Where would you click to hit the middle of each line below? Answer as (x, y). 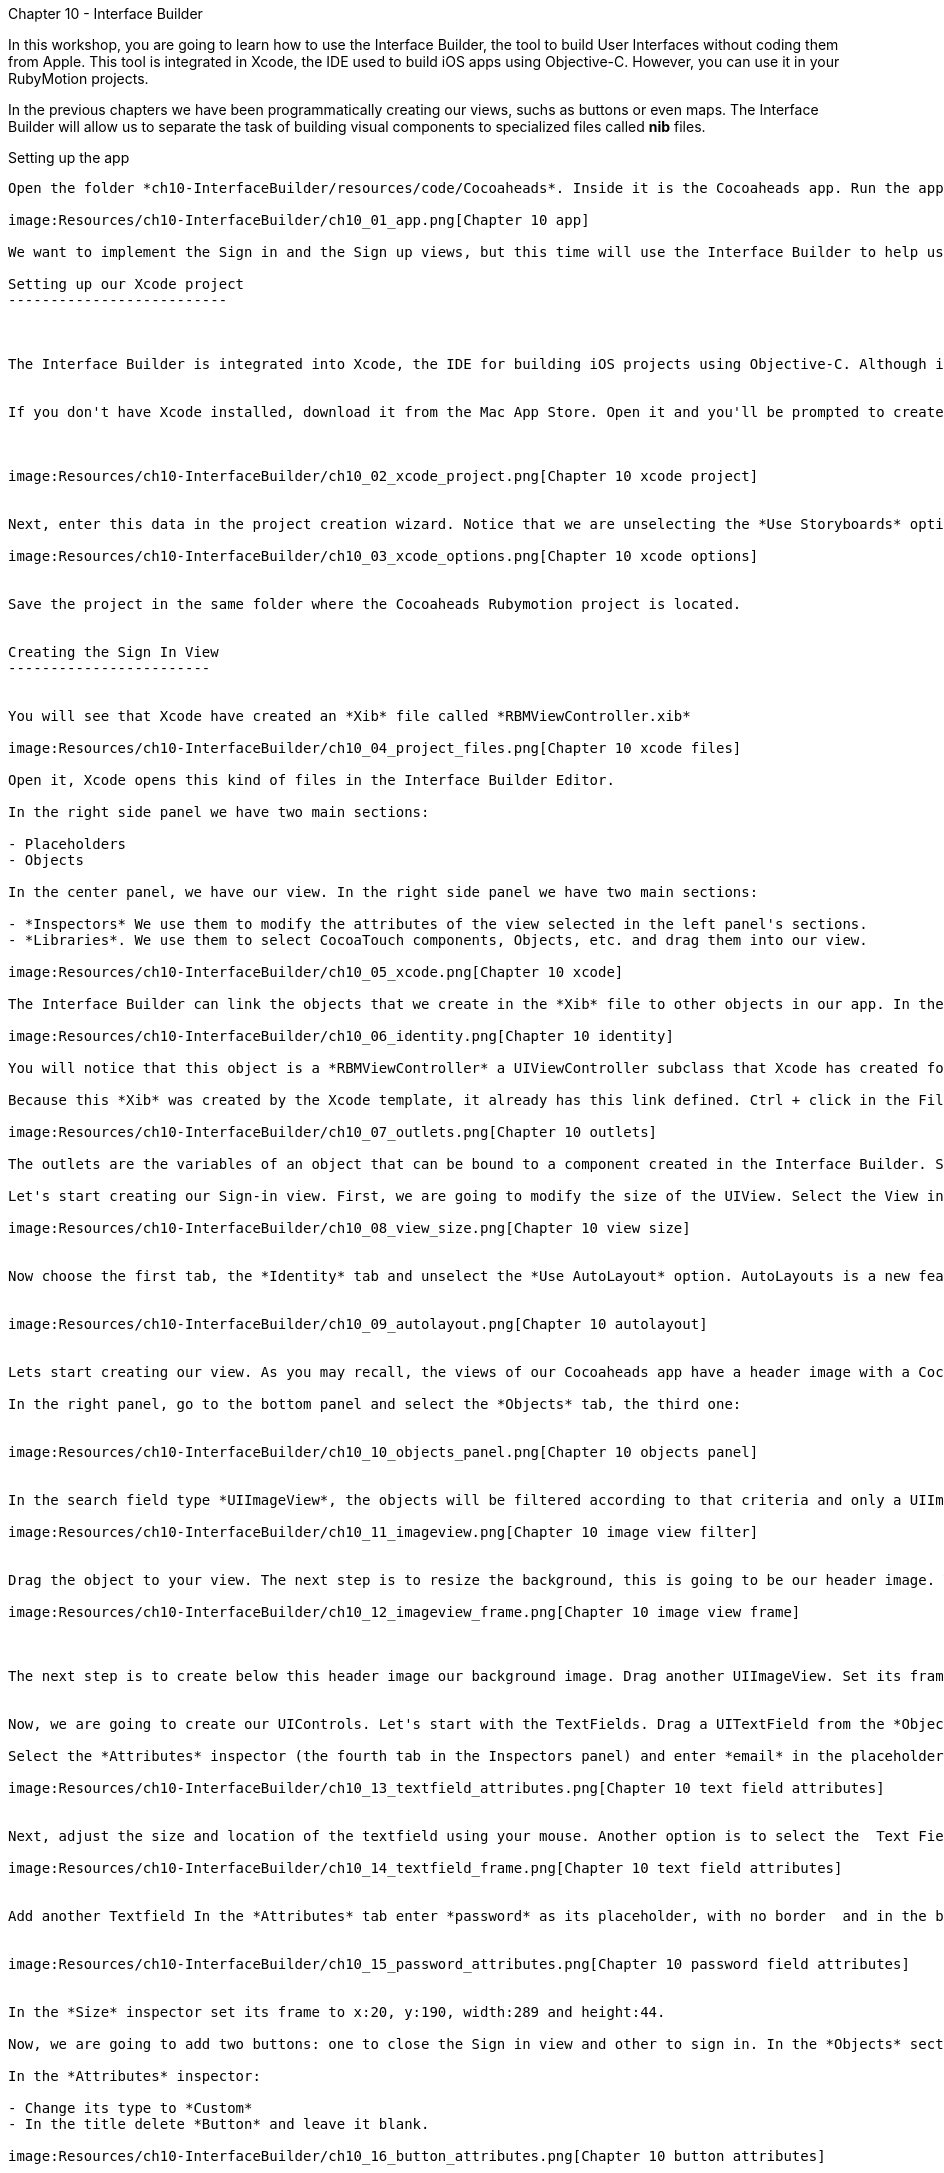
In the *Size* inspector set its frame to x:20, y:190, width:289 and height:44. (337, 2012)
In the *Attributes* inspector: (134, 2076)
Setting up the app (69, 157)
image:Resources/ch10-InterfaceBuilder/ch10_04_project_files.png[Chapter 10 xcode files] (375, 748)
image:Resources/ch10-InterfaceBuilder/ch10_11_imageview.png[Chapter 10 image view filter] (383, 1532)
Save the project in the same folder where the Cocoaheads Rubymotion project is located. (375, 604)
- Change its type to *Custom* (130, 2108)
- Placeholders (67, 844)
